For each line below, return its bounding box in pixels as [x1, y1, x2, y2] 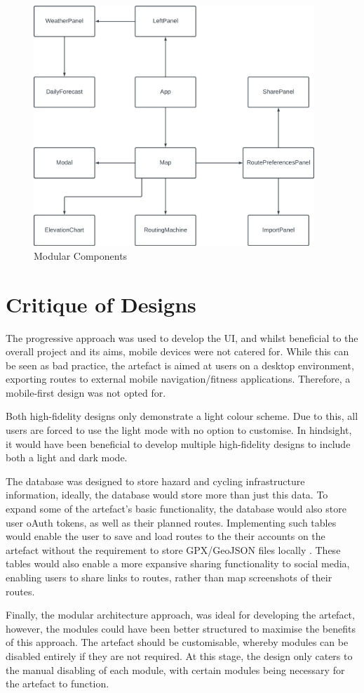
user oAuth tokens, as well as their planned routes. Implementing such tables [6, 515, 337, 529]
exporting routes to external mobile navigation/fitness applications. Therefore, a [6, 371, 351, 386]
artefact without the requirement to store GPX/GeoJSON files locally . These [6, 542, 341, 557]
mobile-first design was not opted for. [6, 385, 166, 400]
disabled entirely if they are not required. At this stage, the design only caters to [6, 648, 353, 663]
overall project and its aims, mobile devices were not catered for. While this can [6, 344, 349, 359]
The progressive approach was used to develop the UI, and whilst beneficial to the [6, 330, 358, 345]
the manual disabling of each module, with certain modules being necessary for [6, 662, 345, 677]
